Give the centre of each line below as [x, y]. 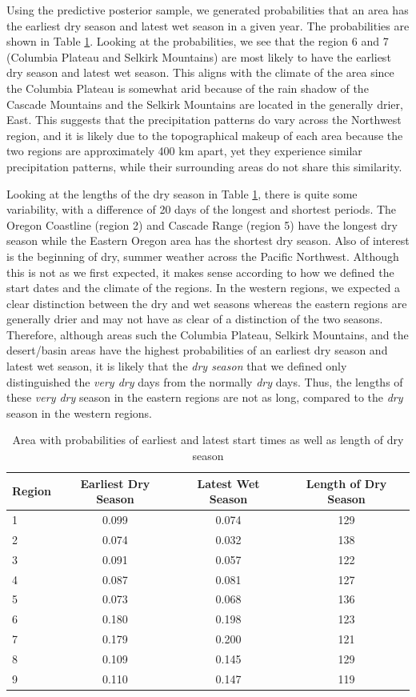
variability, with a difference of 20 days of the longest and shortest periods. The [202, 209]
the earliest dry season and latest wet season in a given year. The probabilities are [208, 25]
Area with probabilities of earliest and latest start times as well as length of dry [208, 440]
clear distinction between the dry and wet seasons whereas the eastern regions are [207, 303]
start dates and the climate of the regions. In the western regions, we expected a [204, 288]
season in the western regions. [79, 413]
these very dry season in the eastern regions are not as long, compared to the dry [205, 397]
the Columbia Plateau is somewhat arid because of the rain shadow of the [188, 88]
